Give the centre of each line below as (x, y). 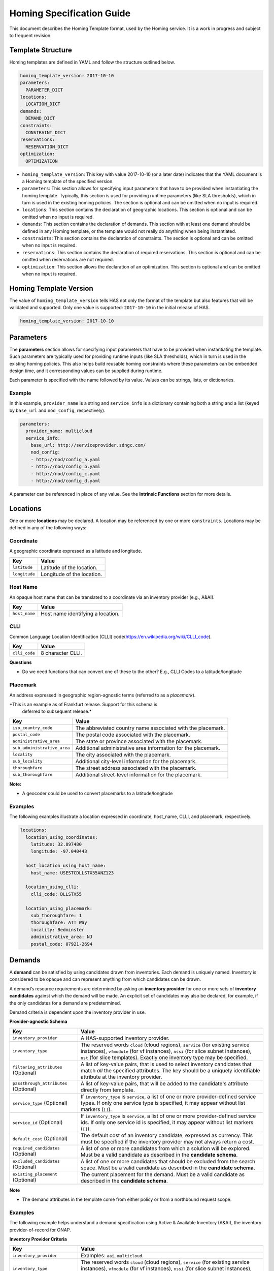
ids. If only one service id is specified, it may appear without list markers (167, 1122)
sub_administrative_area (41, 748)
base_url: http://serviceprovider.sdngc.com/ (88, 445)
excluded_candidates (36, 1161)
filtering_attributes (38, 1067)
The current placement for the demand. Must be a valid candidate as (163, 1174)
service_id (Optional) (38, 1122)
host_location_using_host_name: (66, 866)
